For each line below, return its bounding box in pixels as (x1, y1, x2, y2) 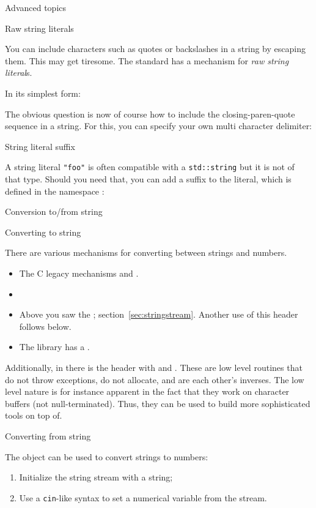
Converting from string (5, 429, 91, 442)
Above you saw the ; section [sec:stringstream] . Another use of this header (19, 308, 298, 321)
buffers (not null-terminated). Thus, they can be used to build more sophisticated (5, 397, 310, 409)
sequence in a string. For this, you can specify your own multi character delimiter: (5, 119, 312, 132)
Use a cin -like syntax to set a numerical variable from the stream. (19, 491, 267, 504)
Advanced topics (5, 1, 67, 13)
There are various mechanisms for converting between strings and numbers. (5, 246, 287, 259)
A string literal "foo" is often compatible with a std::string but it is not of (5, 160, 295, 173)
